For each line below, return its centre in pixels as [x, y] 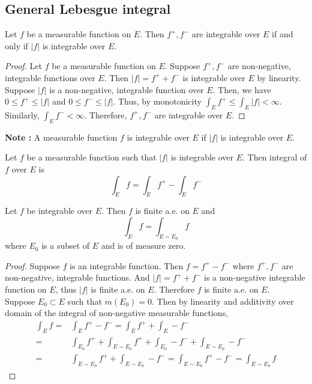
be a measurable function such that [91, 157]
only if [16, 45]
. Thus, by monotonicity [157, 101]
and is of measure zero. [143, 245]
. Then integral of [275, 157]
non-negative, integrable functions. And [77, 277]
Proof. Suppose [32, 265]
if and [283, 34]
